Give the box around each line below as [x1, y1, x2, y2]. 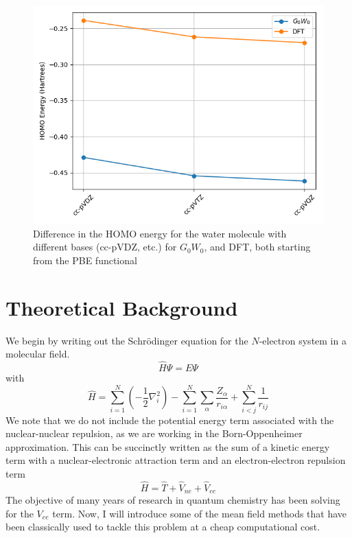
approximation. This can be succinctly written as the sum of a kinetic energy [5, 439, 330, 454]
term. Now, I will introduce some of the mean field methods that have [52, 506, 347, 520]
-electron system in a [259, 333, 347, 347]
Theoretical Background [5, 293, 238, 321]
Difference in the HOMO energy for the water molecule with [33, 226, 287, 240]
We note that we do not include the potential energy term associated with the [5, 412, 334, 427]
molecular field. [5, 347, 70, 361]
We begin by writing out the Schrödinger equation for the [5, 333, 248, 347]
